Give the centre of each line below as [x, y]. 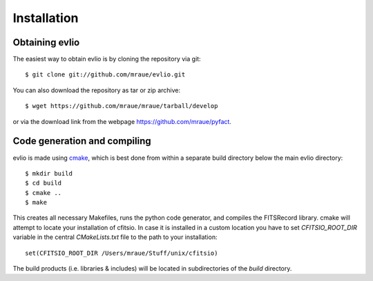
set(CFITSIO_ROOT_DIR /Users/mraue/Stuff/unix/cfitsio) [122, 253]
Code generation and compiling [82, 141]
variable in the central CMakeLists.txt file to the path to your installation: [115, 237]
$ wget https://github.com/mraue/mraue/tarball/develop [122, 106]
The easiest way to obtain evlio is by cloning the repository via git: [107, 59]
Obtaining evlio [46, 42]
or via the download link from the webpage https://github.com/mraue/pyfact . [122, 121]
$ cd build [44, 183]
